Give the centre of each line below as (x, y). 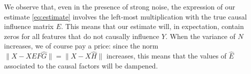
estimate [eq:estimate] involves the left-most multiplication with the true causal (125, 16)
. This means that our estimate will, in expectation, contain (152, 26)
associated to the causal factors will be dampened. (81, 65)
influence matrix (29, 26)
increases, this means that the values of (166, 56)
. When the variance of (200, 36)
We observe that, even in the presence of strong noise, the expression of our (120, 6)
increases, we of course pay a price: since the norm (81, 46)
